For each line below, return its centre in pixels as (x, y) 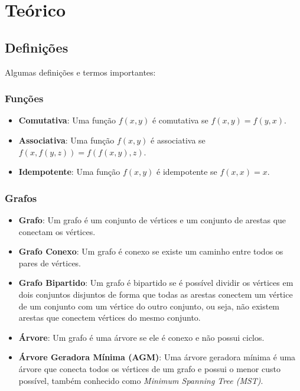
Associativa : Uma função (66, 140)
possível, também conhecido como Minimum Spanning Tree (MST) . (141, 380)
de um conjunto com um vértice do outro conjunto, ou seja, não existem (149, 306)
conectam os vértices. (57, 231)
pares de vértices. (50, 263)
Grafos (21, 198)
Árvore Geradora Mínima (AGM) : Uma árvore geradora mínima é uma (157, 357)
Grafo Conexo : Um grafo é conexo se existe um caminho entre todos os (151, 251)
